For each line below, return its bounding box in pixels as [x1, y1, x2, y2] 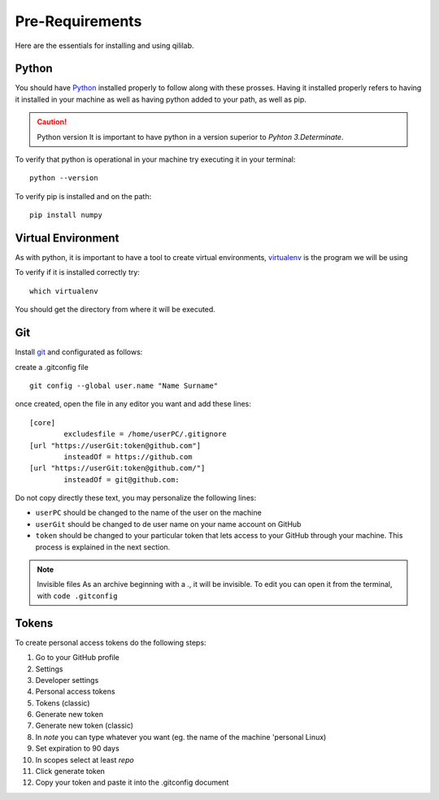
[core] [29, 418, 56, 427]
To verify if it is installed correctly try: [15, 267, 140, 277]
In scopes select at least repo [35, 754, 134, 764]
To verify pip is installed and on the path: [15, 191, 152, 201]
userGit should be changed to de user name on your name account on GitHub [35, 519, 302, 528]
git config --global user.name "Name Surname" [29, 380, 219, 390]
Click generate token [35, 767, 106, 776]
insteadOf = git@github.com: [63, 475, 180, 484]
